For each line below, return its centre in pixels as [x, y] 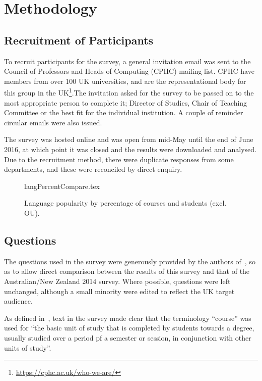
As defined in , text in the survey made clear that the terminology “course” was [128, 318]
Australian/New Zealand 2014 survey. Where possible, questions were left [117, 281]
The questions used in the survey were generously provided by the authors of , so [130, 261]
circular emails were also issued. [53, 122]
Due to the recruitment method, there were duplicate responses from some [119, 159]
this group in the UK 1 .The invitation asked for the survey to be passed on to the [129, 92]
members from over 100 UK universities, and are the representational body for [125, 81]
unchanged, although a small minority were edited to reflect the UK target [119, 291]
